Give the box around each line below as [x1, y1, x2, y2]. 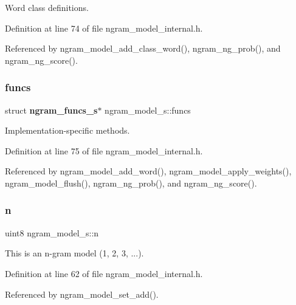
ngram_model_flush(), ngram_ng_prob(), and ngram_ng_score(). [5, 176, 257, 189]
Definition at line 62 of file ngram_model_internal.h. [5, 267, 203, 279]
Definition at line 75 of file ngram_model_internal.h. [5, 144, 203, 157]
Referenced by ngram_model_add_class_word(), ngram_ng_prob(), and [5, 42, 281, 55]
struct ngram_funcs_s [5, 103, 98, 116]
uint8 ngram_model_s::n [5, 226, 99, 239]
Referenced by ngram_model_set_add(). [5, 287, 159, 300]
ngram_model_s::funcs [105, 103, 191, 116]
